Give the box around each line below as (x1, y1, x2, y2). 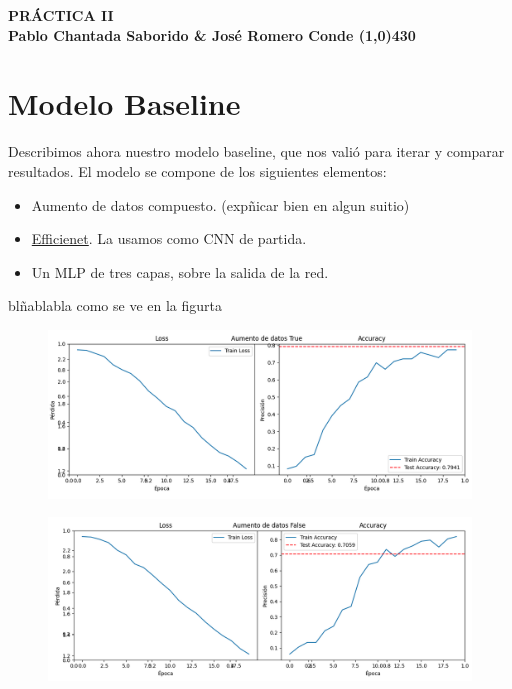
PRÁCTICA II (8, 5, 114, 25)
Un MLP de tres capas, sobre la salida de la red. (31, 261, 329, 282)
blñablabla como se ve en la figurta (8, 295, 223, 316)
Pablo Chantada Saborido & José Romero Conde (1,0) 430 (8, 24, 416, 45)
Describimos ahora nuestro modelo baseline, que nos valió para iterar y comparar (8, 141, 505, 162)
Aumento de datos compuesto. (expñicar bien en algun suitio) (31, 194, 410, 215)
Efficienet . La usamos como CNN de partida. (31, 228, 307, 249)
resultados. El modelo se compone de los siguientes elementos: (8, 160, 387, 181)
